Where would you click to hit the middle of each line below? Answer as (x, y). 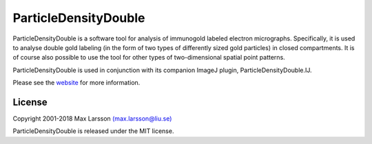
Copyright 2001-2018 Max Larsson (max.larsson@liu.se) (92, 119)
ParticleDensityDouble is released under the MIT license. (93, 131)
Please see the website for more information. (76, 83)
